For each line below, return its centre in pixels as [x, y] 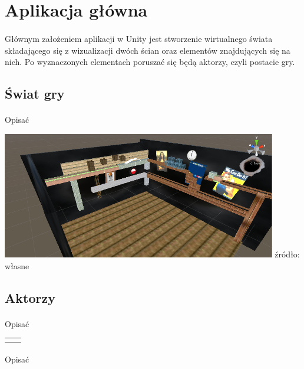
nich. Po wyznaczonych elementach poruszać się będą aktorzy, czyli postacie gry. [150, 62]
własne [17, 265]
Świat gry [35, 94]
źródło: [287, 254]
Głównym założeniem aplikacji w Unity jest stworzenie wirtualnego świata [139, 38]
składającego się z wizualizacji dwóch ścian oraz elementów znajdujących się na [148, 50]
